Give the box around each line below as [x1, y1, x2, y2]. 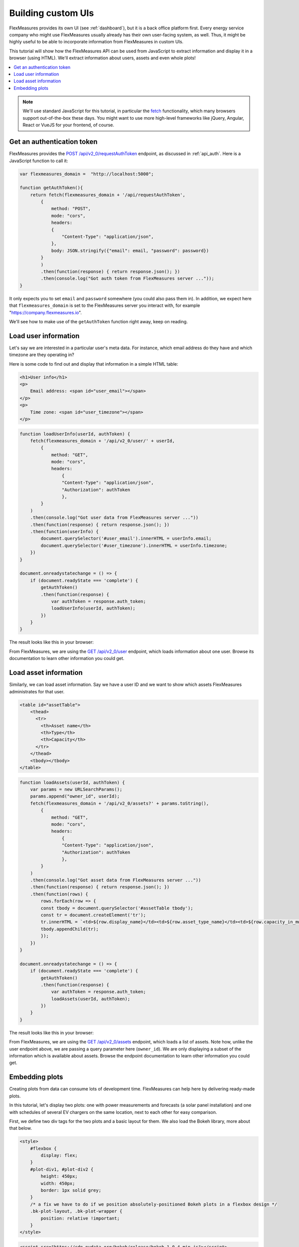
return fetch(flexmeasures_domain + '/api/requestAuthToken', [30, 192, 185, 198]
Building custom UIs [9, 7, 94, 18]
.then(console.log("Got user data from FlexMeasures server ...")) [30, 515, 199, 521]
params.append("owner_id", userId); [30, 794, 120, 799]
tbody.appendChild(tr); [40, 926, 99, 932]
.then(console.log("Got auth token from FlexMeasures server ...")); [40, 276, 214, 281]
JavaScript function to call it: [9, 158, 68, 164]
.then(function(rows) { [30, 891, 88, 897]
